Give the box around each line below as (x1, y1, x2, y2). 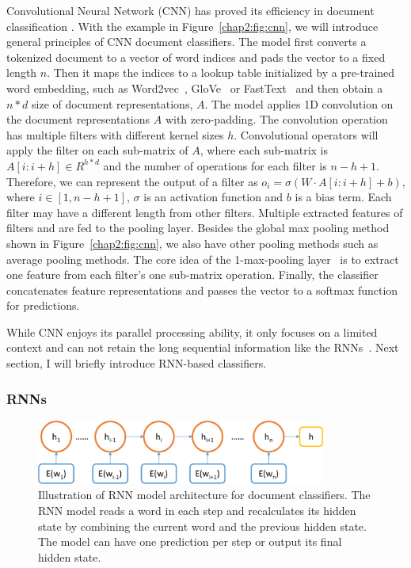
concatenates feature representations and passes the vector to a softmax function (6, 281, 398, 298)
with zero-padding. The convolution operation (165, 111, 388, 128)
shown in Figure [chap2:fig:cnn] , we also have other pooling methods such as (6, 234, 379, 251)
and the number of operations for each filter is (103, 157, 327, 173)
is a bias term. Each (295, 189, 392, 205)
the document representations (6, 111, 150, 128)
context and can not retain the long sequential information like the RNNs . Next (6, 339, 399, 356)
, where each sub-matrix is (200, 142, 328, 158)
